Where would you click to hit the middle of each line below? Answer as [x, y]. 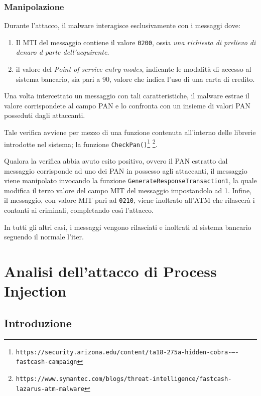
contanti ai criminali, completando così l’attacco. [79, 210]
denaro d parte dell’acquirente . [62, 52]
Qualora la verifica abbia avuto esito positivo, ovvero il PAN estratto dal [116, 160]
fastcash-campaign [46, 362]
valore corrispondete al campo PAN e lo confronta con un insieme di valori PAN [127, 105]
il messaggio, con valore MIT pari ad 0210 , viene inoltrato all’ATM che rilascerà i [129, 200]
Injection [35, 291]
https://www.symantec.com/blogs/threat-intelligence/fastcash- [124, 379]
